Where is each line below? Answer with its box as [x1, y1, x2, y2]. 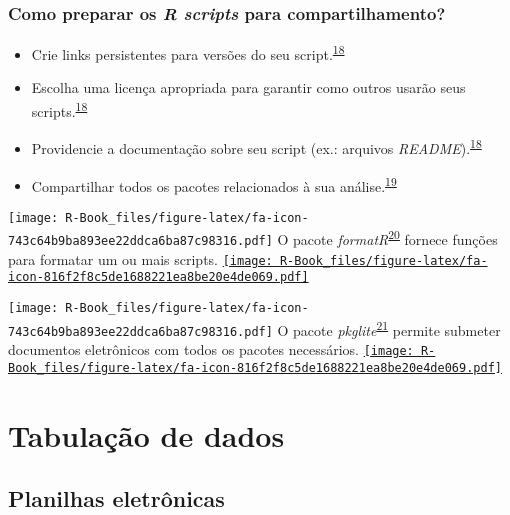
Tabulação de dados [8, 414, 285, 455]
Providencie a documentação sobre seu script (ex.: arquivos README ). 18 [31, 135, 482, 158]
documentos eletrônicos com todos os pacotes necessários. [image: [8, 339, 414, 360]
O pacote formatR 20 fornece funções [277, 226, 498, 250]
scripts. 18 [31, 98, 88, 121]
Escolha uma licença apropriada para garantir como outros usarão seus [31, 77, 466, 98]
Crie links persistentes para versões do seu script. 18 [31, 41, 345, 64]
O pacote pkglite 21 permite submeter [277, 316, 501, 340]
